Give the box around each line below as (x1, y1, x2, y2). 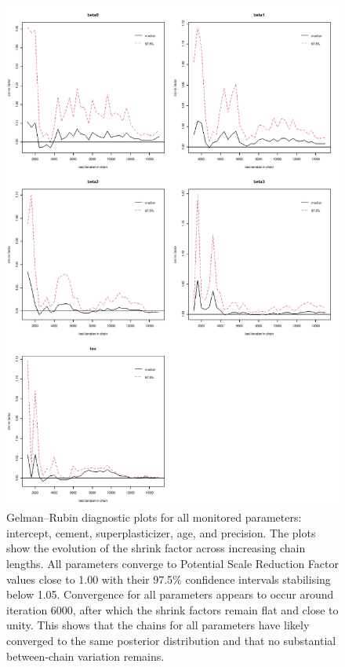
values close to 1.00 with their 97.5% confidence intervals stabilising (6, 570, 331, 587)
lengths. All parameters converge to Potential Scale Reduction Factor (6, 555, 339, 571)
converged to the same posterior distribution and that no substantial (6, 632, 336, 648)
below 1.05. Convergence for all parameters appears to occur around (6, 586, 334, 603)
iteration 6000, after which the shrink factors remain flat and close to (6, 601, 339, 618)
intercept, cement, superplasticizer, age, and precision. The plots (6, 524, 316, 541)
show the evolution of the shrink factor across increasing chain (6, 540, 306, 556)
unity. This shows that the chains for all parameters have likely (6, 617, 310, 633)
